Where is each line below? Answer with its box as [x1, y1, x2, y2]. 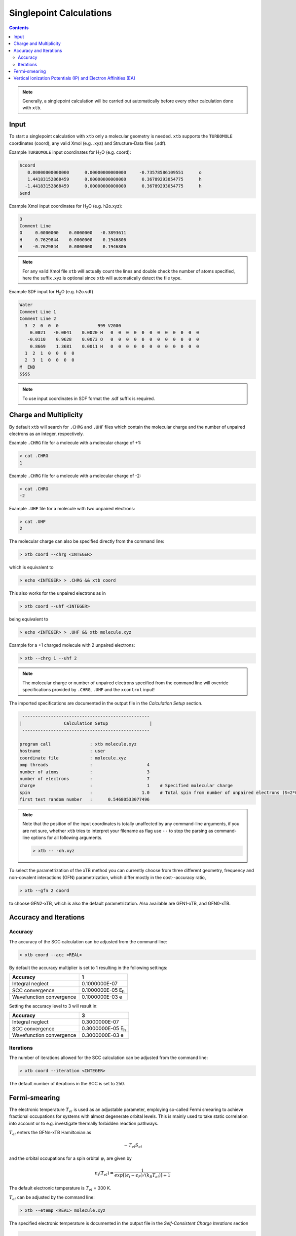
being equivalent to [9, 616, 49, 622]
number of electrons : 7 [19, 776, 150, 781]
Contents [9, 25, 29, 31]
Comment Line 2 [19, 316, 56, 321]
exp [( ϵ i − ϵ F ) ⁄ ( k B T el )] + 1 [114, 1172, 171, 1179]
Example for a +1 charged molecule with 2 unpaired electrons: [9, 642, 135, 648]
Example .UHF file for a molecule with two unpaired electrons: [9, 506, 135, 512]
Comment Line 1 [19, 309, 56, 314]
